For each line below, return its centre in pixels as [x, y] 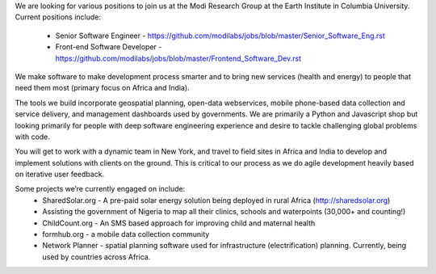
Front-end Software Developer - [109, 47]
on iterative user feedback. [60, 175]
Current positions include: [58, 17]
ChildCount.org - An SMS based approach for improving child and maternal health [179, 223]
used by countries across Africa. [96, 257]
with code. [32, 137]
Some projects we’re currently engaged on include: [100, 189]
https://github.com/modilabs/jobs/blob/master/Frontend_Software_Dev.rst [178, 58]
